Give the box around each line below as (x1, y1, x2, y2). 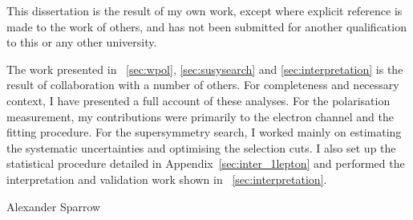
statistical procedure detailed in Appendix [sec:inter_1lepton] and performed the (6, 155, 405, 172)
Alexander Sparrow (6, 198, 101, 214)
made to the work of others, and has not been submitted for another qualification (6, 18, 407, 35)
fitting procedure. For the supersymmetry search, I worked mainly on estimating (6, 124, 402, 141)
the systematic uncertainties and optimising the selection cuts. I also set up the (6, 139, 396, 156)
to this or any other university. (6, 34, 157, 51)
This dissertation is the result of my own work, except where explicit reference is (6, 2, 403, 18)
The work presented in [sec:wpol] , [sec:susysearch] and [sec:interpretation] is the (6, 60, 403, 77)
